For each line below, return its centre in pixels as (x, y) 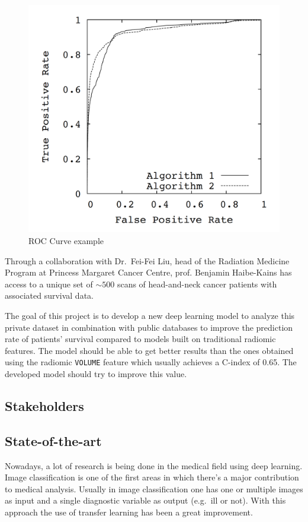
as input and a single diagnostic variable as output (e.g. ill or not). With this (145, 500)
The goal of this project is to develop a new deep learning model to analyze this (150, 315)
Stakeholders (44, 406)
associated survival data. (49, 295)
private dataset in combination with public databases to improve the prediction (149, 327)
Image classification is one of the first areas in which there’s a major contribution (152, 477)
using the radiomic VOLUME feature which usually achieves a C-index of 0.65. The (151, 362)
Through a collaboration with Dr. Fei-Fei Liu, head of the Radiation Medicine (147, 260)
